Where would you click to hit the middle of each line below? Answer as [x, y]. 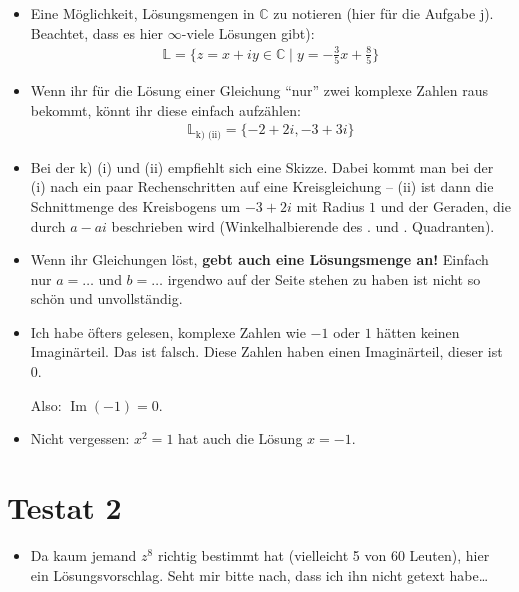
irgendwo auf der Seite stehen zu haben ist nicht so [324, 278]
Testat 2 [64, 507]
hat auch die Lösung [240, 438]
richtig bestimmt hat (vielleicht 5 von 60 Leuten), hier [323, 554]
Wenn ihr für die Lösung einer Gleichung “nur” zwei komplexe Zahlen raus [259, 90]
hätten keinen [418, 331]
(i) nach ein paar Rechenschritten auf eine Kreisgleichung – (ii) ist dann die [262, 186]
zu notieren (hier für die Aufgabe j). [383, 13]
